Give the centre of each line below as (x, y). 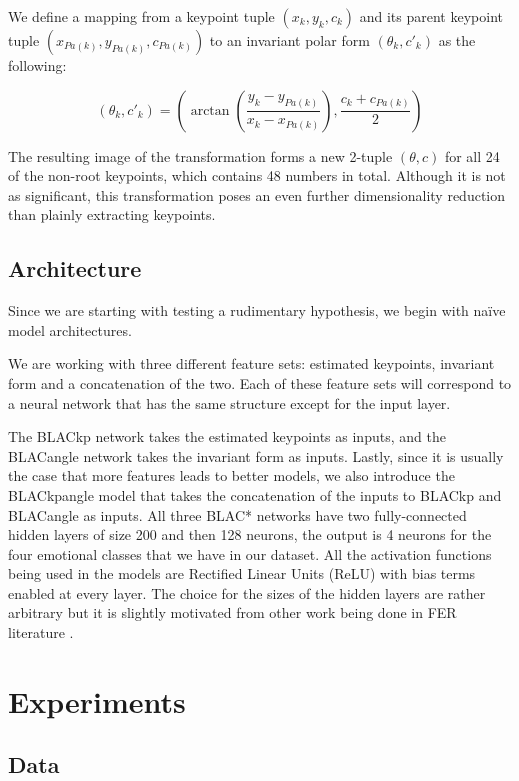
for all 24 (472, 155)
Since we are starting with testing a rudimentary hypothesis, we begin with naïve (257, 310)
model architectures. (70, 329)
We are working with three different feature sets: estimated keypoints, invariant (251, 363)
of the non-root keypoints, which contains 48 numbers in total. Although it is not (257, 175)
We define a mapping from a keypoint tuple (141, 16)
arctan (210, 110)
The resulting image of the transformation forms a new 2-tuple (200, 155)
